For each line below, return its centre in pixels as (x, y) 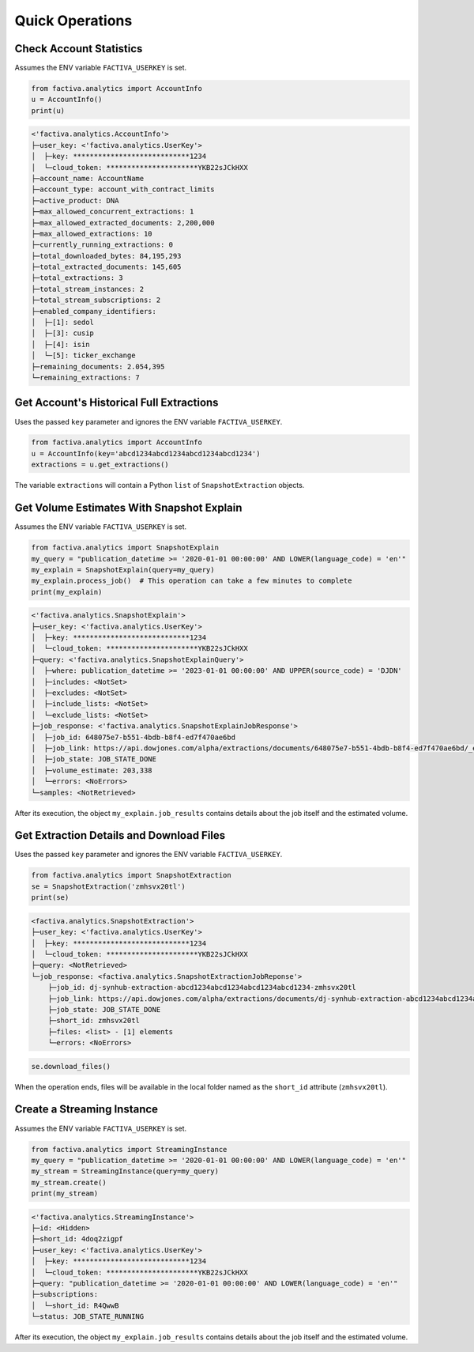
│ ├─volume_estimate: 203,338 (92, 770)
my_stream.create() (69, 1182)
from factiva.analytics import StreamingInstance (129, 1149)
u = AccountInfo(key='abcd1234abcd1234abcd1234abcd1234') (146, 453)
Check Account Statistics (79, 49)
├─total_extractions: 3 (77, 278)
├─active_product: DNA (75, 200)
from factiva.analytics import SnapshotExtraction (132, 875)
